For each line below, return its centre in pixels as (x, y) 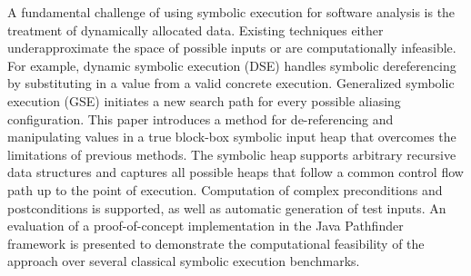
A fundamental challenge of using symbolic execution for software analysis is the (231, 12)
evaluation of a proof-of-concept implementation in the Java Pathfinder (205, 226)
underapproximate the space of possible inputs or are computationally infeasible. (232, 48)
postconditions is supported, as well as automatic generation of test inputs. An (227, 207)
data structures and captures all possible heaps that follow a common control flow (235, 172)
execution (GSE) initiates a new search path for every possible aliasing (204, 100)
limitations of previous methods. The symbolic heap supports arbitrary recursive (232, 154)
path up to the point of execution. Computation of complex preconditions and (225, 189)
